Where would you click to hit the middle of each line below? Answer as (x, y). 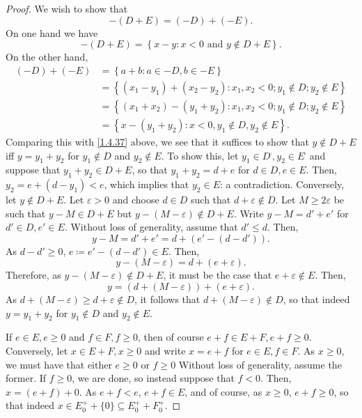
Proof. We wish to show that (67, 8)
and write (165, 351)
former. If (26, 378)
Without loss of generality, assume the (260, 364)
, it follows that (167, 299)
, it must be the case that (218, 275)
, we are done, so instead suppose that (153, 378)
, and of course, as (223, 391)
